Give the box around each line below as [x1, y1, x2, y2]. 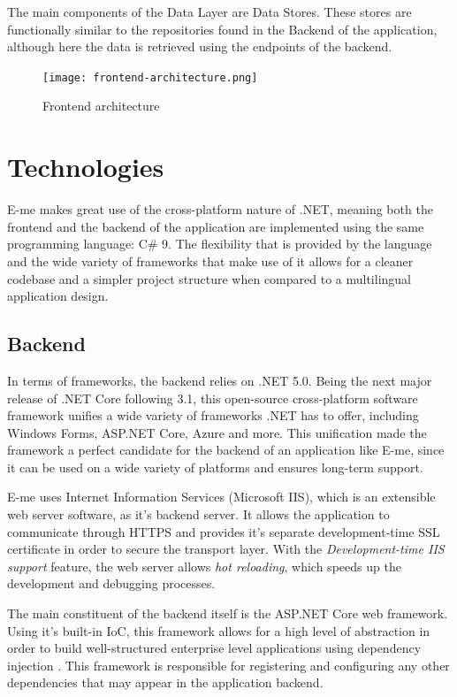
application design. [7, 287, 109, 305]
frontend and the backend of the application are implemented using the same [7, 217, 424, 235]
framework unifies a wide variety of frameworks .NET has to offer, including [7, 406, 419, 425]
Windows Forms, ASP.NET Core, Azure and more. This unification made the [7, 423, 427, 441]
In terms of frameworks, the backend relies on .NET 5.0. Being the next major [7, 371, 432, 389]
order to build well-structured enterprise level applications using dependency [7, 639, 422, 657]
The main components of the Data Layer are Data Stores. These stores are [7, 3, 412, 20]
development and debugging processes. [7, 574, 216, 593]
